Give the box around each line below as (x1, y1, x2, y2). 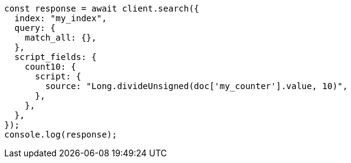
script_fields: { (14, 52, 97, 62)
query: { (14, 23, 56, 33)
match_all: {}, (24, 33, 97, 42)
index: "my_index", (14, 13, 107, 23)
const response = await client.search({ (4, 4, 200, 13)
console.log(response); (4, 130, 117, 139)
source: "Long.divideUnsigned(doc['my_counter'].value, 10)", (45, 81, 348, 91)
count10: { (24, 62, 77, 72)
